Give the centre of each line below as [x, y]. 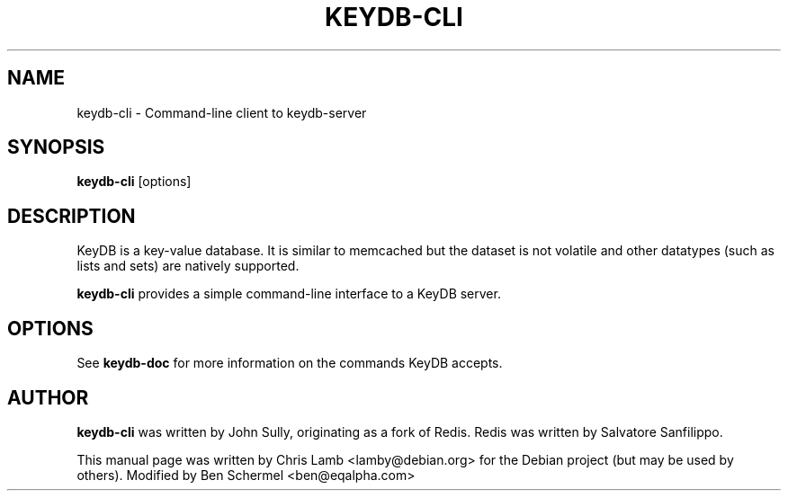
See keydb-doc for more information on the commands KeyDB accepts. [290, 363]
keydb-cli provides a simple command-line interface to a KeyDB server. [289, 294]
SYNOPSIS [56, 147]
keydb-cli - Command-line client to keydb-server [222, 112]
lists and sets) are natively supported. [188, 266]
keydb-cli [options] [134, 182]
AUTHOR [48, 397]
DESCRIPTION [72, 216]
